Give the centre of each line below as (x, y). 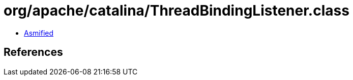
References (33, 52)
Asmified (39, 33)
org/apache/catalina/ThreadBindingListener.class (176, 11)
